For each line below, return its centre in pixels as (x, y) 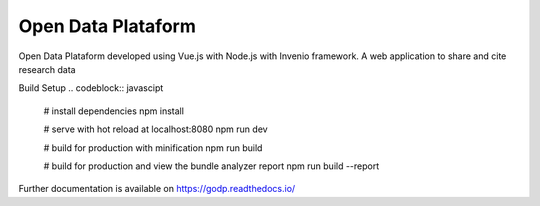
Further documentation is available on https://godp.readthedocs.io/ (157, 189)
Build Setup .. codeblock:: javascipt (91, 88)
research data (47, 69)
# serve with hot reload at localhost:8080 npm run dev (156, 129)
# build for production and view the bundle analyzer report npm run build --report (211, 166)
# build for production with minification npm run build (153, 147)
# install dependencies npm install (114, 111)
